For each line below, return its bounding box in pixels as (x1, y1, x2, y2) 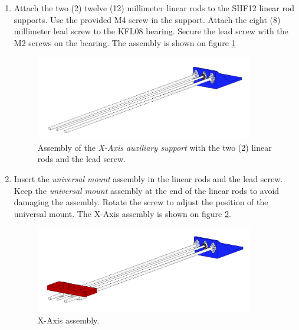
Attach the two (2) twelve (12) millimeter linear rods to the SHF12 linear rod (14, 2, 295, 14)
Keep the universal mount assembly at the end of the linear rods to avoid (14, 184, 280, 196)
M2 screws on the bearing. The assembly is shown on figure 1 (14, 36, 236, 48)
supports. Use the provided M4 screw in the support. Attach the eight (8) (14, 13, 281, 25)
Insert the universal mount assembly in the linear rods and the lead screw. (14, 173, 283, 185)
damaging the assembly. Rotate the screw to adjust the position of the (14, 196, 268, 208)
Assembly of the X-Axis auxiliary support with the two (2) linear (37, 141, 272, 153)
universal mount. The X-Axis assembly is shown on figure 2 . (14, 207, 231, 219)
